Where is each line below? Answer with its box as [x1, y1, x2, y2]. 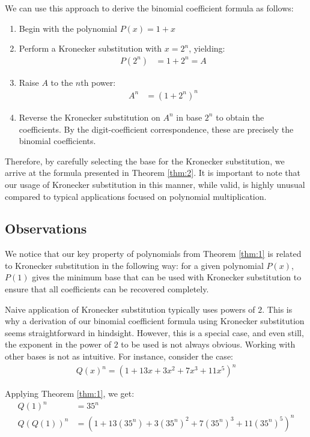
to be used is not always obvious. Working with [121, 338, 296, 351]
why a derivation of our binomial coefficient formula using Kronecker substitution [5, 315, 305, 327]
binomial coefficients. [19, 134, 96, 147]
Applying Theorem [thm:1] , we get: [5, 387, 135, 400]
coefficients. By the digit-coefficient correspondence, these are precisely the [19, 122, 294, 135]
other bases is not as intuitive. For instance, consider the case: [5, 350, 233, 363]
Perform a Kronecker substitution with [19, 42, 162, 55]
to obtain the [216, 110, 264, 123]
